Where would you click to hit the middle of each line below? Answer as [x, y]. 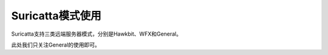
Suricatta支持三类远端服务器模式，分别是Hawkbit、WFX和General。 [97, 34]
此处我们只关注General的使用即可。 [56, 45]
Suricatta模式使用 [56, 16]
